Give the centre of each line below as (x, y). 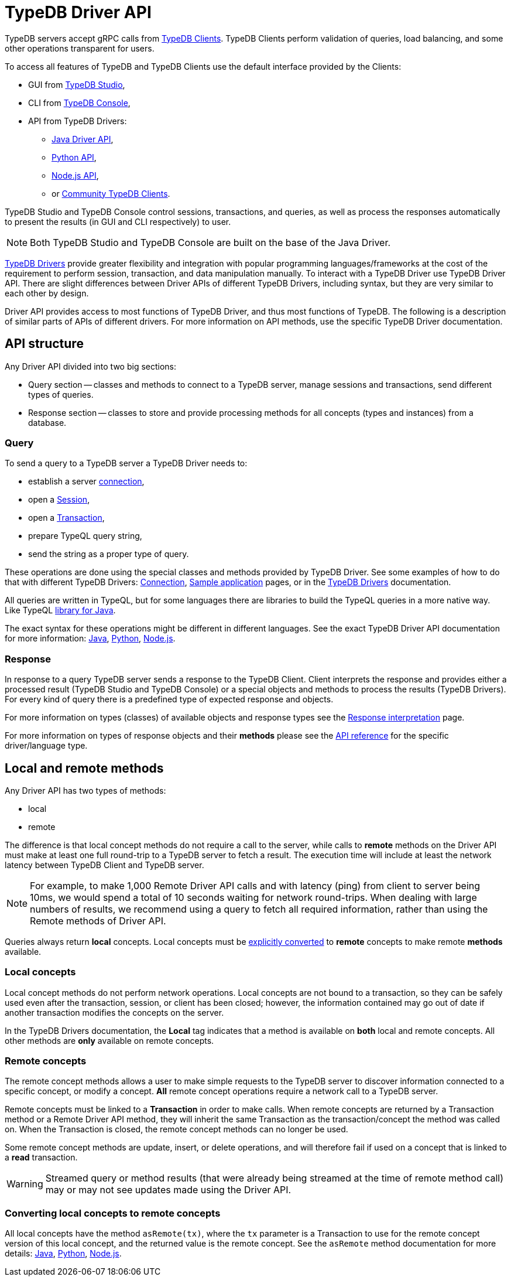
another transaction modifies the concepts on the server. (114, 1012)
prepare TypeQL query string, (85, 536)
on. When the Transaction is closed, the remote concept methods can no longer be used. (176, 1129)
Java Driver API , (83, 139)
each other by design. (47, 293)
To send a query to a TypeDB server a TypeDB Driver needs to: (126, 463)
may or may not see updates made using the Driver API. (168, 1190)
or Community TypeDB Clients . (111, 193)
